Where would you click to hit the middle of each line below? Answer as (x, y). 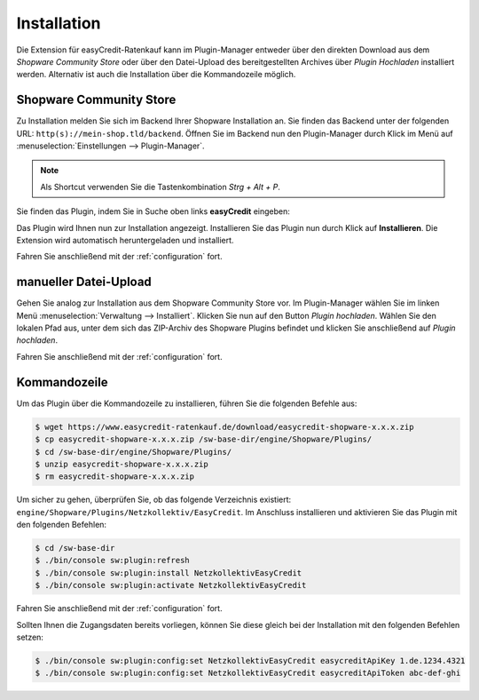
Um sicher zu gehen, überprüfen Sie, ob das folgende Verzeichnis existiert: (154, 500)
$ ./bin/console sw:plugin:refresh (112, 561)
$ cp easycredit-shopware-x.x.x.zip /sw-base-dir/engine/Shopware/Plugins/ (204, 439)
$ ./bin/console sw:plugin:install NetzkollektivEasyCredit (169, 573)
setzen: (30, 637)
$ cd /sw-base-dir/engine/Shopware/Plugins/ (133, 452)
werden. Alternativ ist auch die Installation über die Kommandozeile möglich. (156, 75)
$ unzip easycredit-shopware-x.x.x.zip (122, 464)
